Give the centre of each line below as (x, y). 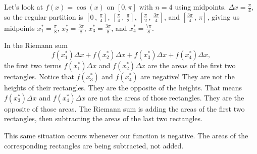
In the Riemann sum (36, 45)
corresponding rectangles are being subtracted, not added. (94, 145)
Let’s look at (24, 7)
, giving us (223, 16)
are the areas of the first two (192, 65)
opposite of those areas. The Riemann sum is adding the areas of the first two (124, 108)
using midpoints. (200, 7)
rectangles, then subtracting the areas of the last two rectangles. (103, 118)
